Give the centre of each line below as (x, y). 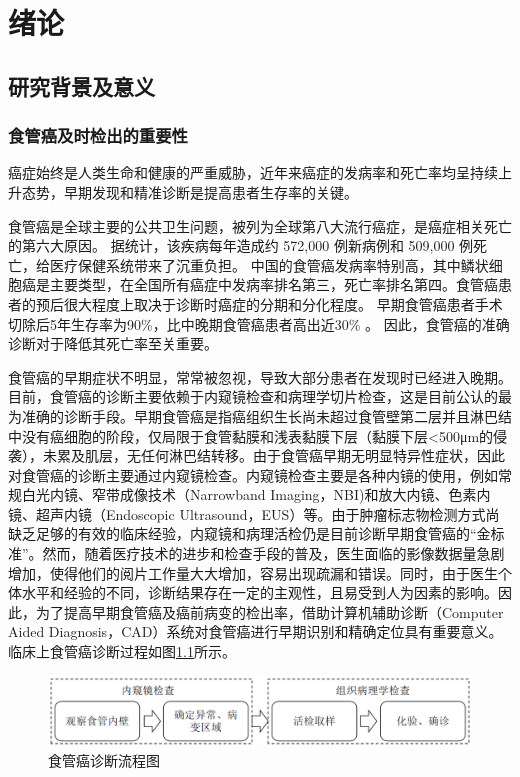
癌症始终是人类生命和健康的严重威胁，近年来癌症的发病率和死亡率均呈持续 (253, 172)
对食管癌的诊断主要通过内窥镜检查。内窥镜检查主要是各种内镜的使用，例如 (253, 474)
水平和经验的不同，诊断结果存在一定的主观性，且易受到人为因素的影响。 (259, 592)
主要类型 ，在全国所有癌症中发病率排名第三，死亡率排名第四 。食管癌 (273, 284)
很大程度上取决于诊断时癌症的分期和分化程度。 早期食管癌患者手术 (283, 303)
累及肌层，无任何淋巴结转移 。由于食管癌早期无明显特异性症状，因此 (280, 455)
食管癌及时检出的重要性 (98, 135)
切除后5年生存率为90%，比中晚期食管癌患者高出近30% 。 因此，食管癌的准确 (259, 323)
